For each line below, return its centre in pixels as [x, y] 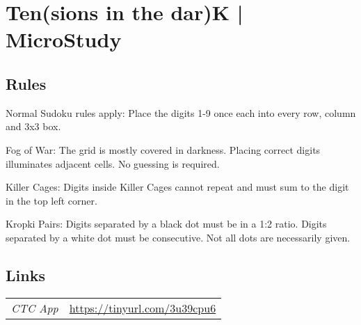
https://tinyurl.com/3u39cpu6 [143, 308]
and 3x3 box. [33, 126]
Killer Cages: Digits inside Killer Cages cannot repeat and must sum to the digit [177, 187]
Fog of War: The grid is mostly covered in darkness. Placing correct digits [163, 149]
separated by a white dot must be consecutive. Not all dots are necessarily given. [178, 237]
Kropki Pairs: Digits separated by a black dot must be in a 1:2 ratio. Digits [166, 224]
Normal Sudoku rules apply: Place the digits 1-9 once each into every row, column [181, 112]
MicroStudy [64, 39]
